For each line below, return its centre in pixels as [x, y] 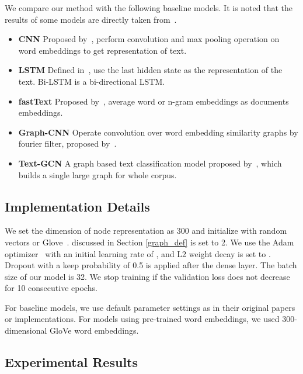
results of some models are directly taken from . [91, 19]
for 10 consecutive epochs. [51, 288]
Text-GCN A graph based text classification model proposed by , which [150, 163]
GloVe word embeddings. [94, 330]
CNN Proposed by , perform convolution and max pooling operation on [149, 39]
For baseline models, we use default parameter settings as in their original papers [150, 307]
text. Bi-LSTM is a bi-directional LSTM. [92, 81]
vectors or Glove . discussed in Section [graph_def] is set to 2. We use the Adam [149, 242]
